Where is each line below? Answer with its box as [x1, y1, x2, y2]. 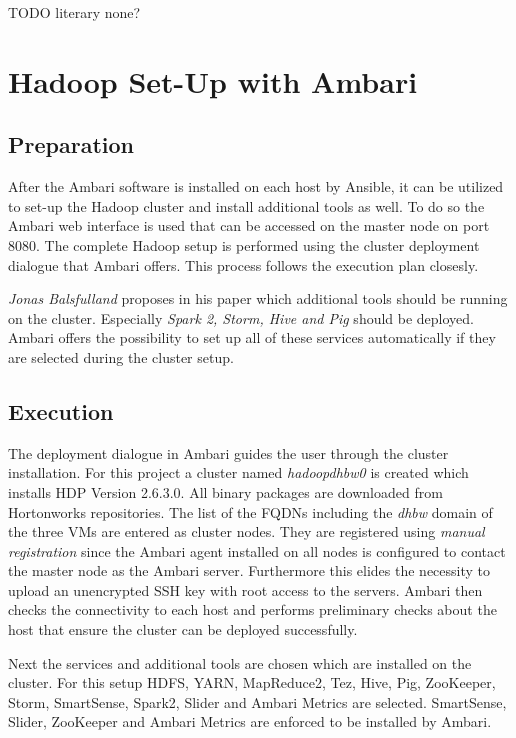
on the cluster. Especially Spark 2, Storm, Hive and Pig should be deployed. [8, 307, 475, 328]
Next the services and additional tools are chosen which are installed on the [8, 652, 472, 673]
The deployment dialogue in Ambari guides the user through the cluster [8, 442, 449, 463]
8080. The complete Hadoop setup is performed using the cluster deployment [8, 234, 480, 255]
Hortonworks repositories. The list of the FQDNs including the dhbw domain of [8, 501, 493, 522]
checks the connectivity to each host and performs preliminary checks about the [8, 599, 497, 620]
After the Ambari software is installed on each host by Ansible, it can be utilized [8, 176, 504, 197]
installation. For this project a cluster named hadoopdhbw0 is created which [8, 462, 469, 483]
